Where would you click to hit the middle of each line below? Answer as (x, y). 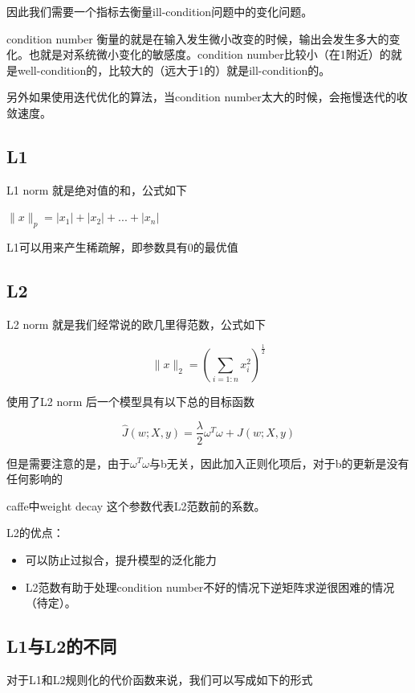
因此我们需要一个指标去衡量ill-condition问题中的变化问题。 (160, 11)
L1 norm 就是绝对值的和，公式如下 (97, 189)
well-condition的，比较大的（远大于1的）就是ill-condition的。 (174, 70)
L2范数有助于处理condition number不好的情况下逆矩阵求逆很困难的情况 (210, 586)
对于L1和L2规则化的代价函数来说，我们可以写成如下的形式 (160, 679)
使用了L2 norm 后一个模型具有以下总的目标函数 (131, 401)
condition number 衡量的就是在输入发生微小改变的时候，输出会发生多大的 (198, 38)
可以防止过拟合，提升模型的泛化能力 (121, 559)
